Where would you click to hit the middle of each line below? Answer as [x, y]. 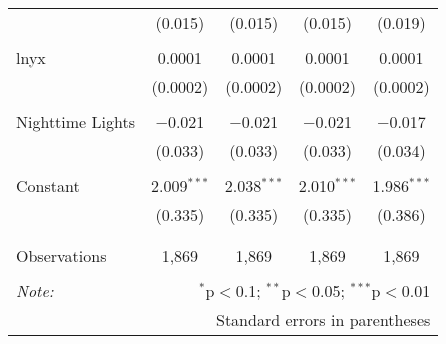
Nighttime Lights [75, 121]
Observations [61, 255]
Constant [48, 185]
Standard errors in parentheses [323, 319]
